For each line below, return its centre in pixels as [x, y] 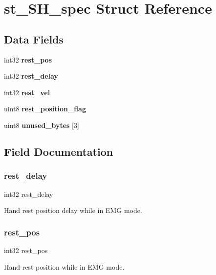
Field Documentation [59, 151]
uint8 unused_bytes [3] [42, 125]
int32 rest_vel [27, 92]
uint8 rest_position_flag [45, 109]
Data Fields [34, 39]
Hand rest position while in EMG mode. [64, 266]
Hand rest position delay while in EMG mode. [73, 210]
